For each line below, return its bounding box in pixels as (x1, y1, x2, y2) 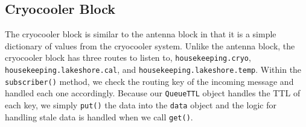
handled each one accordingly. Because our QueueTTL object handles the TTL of (5, 87, 301, 99)
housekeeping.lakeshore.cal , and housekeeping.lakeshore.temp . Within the (5, 63, 302, 76)
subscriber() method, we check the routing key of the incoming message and (5, 75, 294, 87)
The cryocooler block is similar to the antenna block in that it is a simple (5, 28, 276, 40)
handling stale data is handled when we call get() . (5, 110, 193, 123)
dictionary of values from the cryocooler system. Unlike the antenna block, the (5, 39, 295, 52)
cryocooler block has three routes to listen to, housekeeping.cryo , (5, 51, 251, 64)
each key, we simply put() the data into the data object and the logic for (5, 99, 276, 111)
